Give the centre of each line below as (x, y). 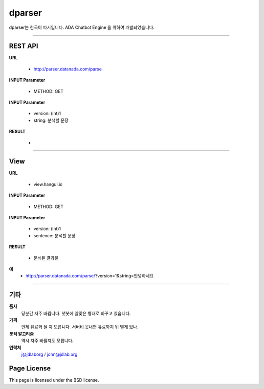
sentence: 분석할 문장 (55, 235)
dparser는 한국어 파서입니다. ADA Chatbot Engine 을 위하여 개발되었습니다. (82, 27)
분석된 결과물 (46, 258)
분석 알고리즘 (22, 334)
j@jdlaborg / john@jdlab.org (49, 354)
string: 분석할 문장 (51, 120)
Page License (30, 368)
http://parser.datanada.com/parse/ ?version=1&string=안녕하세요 (90, 276)
